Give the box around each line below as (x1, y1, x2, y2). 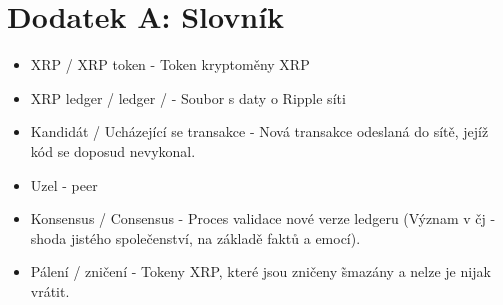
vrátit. (30, 280, 70, 301)
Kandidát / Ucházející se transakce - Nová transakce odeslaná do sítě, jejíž (30, 121, 489, 142)
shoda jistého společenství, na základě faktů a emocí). (30, 227, 361, 248)
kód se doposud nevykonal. (30, 140, 196, 161)
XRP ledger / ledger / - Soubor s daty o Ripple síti (30, 87, 346, 108)
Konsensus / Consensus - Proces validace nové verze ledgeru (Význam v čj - (30, 208, 496, 229)
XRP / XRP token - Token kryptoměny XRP (30, 54, 310, 75)
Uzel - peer (30, 174, 98, 195)
